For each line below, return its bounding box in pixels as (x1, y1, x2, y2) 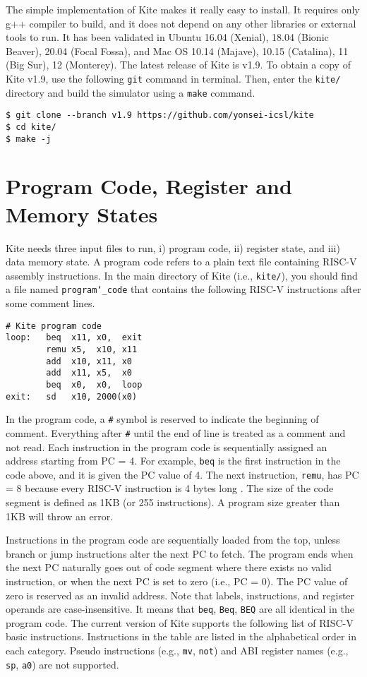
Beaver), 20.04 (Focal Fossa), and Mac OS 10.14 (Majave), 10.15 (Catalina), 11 (6, 43, 349, 58)
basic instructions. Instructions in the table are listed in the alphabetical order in (6, 629, 356, 644)
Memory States (6, 199, 158, 228)
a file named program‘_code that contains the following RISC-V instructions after (6, 282, 361, 296)
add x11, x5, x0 (46, 368, 132, 378)
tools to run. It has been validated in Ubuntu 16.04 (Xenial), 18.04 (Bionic (6, 30, 329, 44)
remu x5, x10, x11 (46, 344, 138, 354)
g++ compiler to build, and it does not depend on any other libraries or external (6, 16, 356, 30)
